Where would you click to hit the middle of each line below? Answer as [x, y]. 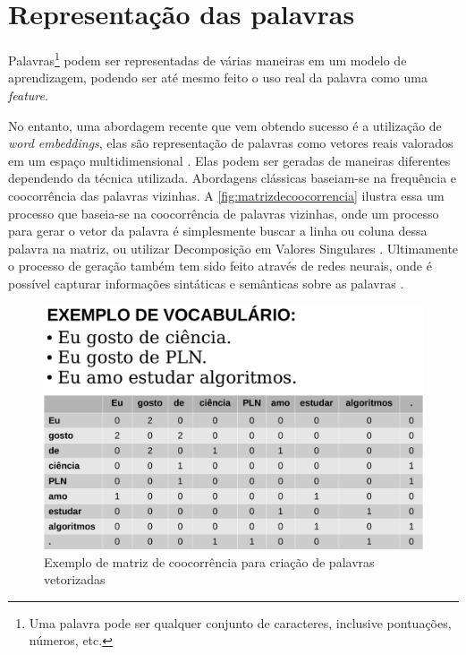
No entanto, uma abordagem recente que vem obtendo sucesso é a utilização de [225, 125]
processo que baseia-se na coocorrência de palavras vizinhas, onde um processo [224, 213]
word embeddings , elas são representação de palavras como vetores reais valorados [231, 143]
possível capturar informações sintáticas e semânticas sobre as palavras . [206, 283]
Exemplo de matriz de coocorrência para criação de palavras [209, 561]
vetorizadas [75, 579]
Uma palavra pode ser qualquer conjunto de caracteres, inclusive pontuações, [240, 622]
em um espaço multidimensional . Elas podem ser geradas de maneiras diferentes [229, 160]
